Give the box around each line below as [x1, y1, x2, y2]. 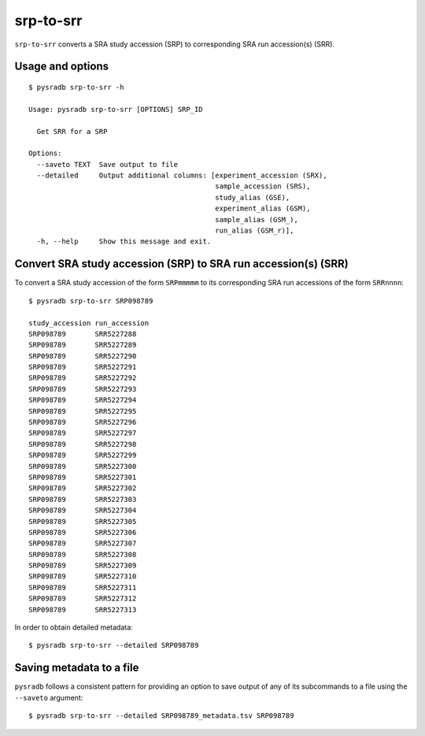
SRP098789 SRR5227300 [28, 462, 137, 470]
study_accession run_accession [28, 318, 150, 327]
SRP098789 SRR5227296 [28, 418, 137, 427]
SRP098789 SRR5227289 [28, 340, 137, 350]
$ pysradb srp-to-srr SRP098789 [28, 296, 153, 305]
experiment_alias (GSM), [215, 204, 311, 213]
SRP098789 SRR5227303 [28, 495, 137, 504]
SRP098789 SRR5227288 [28, 329, 137, 338]
